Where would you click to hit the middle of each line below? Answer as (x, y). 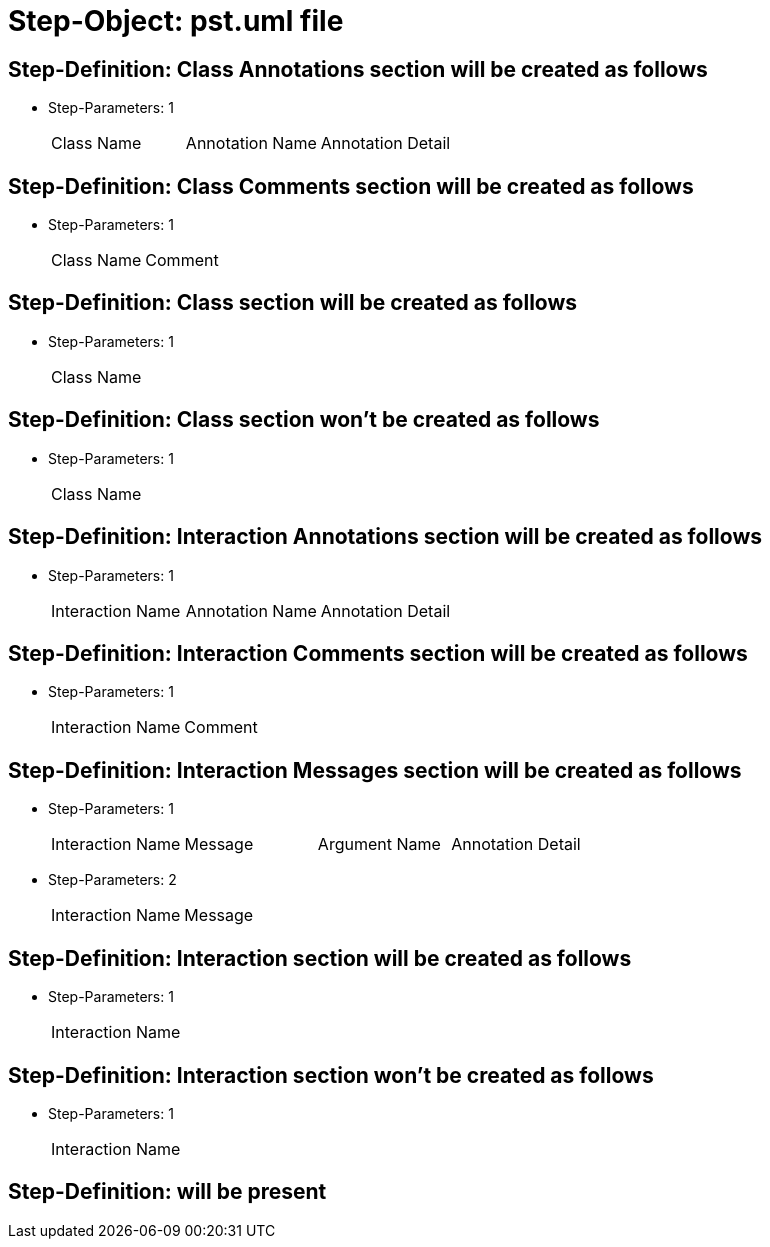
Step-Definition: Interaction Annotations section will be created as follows (385, 537)
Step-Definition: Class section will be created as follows (293, 303)
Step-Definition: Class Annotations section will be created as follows (358, 69)
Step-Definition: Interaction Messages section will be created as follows (375, 770)
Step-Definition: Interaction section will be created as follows (320, 958)
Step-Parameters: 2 (112, 880)
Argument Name (379, 844)
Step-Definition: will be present (167, 1192)
